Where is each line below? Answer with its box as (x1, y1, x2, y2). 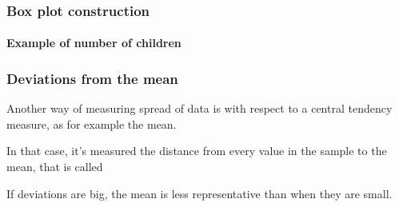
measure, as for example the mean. (6, 115, 177, 132)
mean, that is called (6, 158, 103, 175)
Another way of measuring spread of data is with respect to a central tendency (6, 100, 393, 117)
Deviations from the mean (6, 68, 178, 88)
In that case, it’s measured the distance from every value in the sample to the (6, 142, 387, 159)
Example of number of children (6, 34, 182, 51)
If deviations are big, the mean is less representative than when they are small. (6, 185, 393, 201)
